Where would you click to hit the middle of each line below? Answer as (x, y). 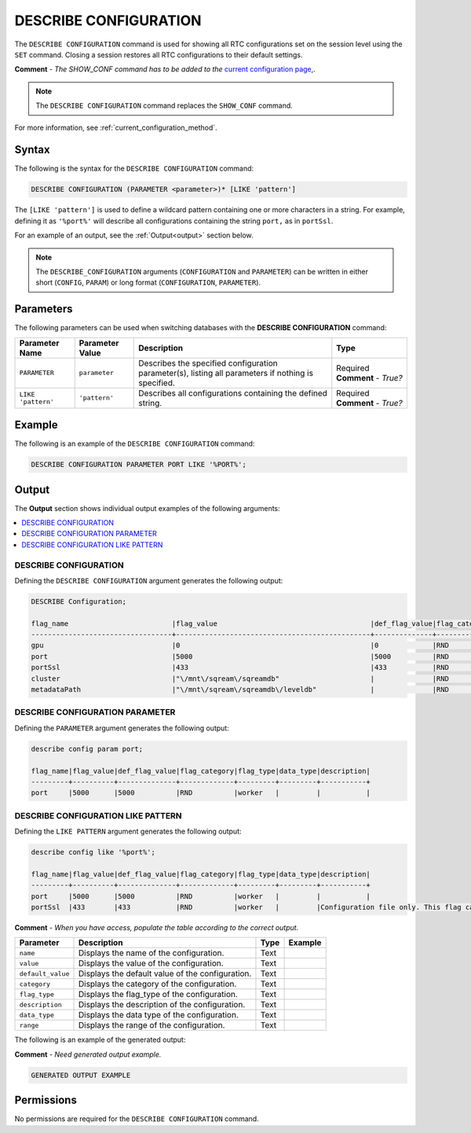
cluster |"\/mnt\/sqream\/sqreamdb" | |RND (240, 679)
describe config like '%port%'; (93, 852)
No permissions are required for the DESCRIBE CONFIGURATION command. (137, 1119)
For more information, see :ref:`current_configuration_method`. (116, 127)
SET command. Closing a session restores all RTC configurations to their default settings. (159, 54)
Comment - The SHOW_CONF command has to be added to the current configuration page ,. (165, 69)
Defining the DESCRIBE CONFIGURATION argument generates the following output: (149, 580)
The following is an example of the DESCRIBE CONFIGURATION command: (135, 443)
